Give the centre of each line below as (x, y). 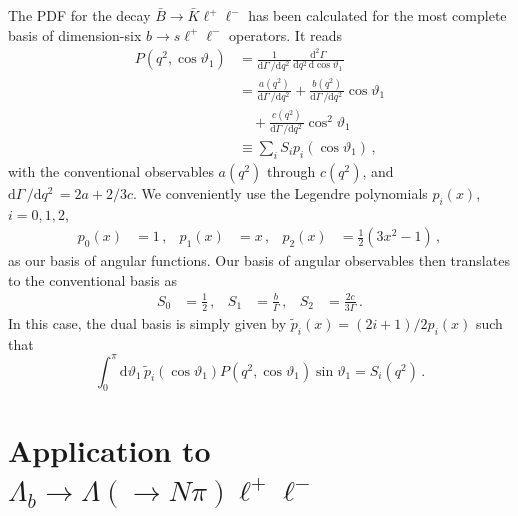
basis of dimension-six (75, 34)
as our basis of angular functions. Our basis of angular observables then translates (259, 260)
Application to (109, 449)
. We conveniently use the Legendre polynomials (280, 192)
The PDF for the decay (79, 15)
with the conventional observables (111, 170)
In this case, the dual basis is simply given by (147, 322)
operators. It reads (285, 34)
